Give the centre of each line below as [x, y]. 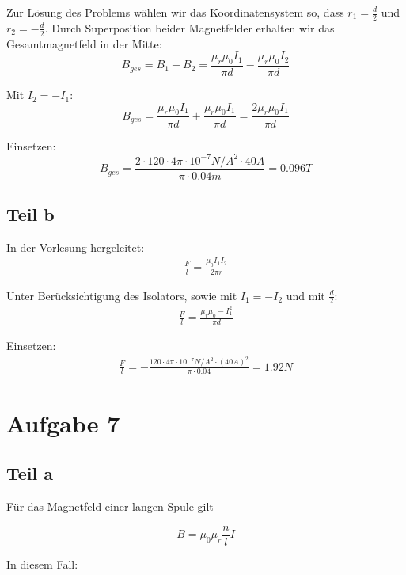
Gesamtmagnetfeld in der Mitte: [84, 43]
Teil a [30, 473]
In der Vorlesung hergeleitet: [76, 247]
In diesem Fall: [42, 564]
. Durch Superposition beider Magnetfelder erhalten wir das [190, 27]
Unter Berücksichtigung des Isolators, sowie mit [122, 295]
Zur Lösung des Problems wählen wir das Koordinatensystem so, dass [175, 12]
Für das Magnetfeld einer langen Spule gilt [110, 506]
